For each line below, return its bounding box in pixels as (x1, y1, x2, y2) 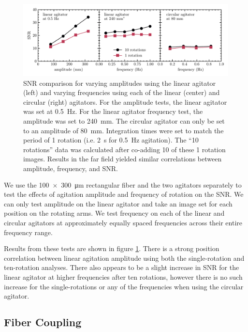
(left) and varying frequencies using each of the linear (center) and (23, 87, 220, 97)
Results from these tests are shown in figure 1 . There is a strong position (4, 243, 219, 253)
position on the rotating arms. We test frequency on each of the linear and (4, 208, 225, 218)
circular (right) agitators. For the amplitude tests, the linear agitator (23, 96, 227, 107)
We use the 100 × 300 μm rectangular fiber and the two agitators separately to (4, 179, 242, 190)
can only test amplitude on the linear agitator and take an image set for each (4, 198, 233, 208)
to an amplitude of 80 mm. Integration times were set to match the (23, 125, 224, 135)
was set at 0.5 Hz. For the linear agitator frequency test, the (23, 106, 203, 116)
